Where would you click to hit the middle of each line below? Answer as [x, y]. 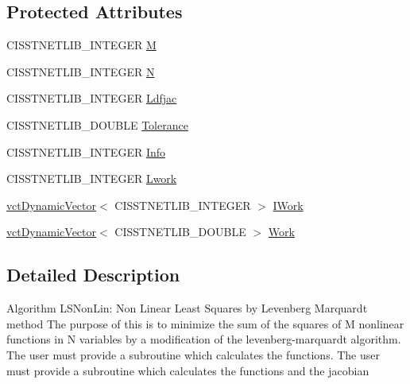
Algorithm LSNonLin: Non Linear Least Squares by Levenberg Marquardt [187, 308]
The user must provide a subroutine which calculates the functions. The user [193, 354]
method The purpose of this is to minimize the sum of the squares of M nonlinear [205, 323]
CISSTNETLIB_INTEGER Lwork [92, 178]
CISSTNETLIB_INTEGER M [81, 45]
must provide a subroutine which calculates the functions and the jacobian [188, 370]
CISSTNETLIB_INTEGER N [81, 71]
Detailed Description [93, 275]
